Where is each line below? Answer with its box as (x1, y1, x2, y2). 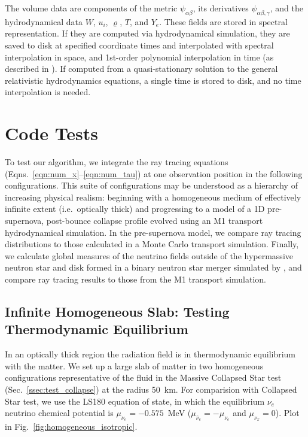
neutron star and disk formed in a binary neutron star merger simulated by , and (5, 261, 302, 274)
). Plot (275, 406, 300, 419)
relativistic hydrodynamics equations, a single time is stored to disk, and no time (5, 74, 301, 86)
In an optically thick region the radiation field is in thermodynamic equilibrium (5, 348, 296, 360)
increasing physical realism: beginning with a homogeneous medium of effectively (5, 190, 301, 203)
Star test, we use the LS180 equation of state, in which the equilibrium (5, 394, 265, 407)
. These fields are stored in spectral (159, 15, 288, 28)
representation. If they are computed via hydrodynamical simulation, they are (5, 27, 290, 40)
